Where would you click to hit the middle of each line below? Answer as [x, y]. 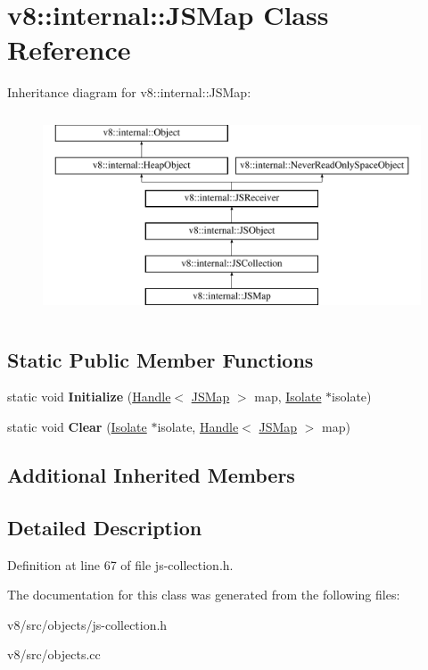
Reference [69, 50]
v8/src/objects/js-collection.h [87, 624]
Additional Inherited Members [151, 475]
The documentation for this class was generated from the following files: [204, 595]
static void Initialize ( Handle [89, 397]
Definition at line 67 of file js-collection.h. [120, 564]
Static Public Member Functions [160, 359]
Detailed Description [105, 527]
